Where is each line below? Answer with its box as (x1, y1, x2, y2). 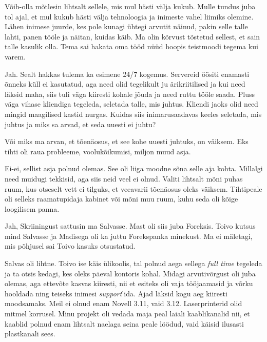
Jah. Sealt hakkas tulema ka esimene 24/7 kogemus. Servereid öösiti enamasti (5, 68, 250, 79)
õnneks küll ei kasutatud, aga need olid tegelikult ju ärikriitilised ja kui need (5, 78, 245, 89)
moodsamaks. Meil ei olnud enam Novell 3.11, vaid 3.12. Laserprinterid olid (5, 298, 242, 309)
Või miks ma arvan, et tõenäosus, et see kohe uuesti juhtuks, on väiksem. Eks (5, 136, 249, 147)
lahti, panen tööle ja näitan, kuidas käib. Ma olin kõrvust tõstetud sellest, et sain (5, 31, 260, 42)
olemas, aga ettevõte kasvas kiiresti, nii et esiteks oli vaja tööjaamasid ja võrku (5, 278, 253, 289)
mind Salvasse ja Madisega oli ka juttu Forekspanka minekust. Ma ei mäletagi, (5, 230, 253, 241)
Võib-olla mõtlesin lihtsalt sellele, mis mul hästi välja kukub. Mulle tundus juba (5, 1, 256, 11)
